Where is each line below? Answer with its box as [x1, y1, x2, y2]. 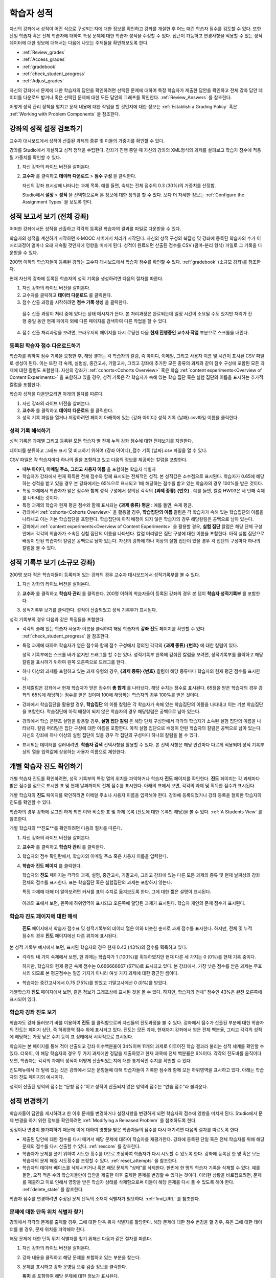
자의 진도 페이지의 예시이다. [9, 1074, 64, 1080]
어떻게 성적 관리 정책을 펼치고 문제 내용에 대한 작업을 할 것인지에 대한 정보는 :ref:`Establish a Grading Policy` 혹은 [9, 104, 238, 110]
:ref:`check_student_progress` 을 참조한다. [22, 633, 110, 639]
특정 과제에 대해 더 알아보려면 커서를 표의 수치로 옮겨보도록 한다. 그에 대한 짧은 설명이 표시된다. [22, 888, 212, 895]
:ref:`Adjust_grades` [22, 78, 64, 84]
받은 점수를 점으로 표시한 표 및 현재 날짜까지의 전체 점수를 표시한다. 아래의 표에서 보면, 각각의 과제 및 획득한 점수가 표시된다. [9, 783, 256, 789]
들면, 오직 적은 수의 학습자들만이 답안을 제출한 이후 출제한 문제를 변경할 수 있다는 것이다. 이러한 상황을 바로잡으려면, [22, 1172, 252, 1178]
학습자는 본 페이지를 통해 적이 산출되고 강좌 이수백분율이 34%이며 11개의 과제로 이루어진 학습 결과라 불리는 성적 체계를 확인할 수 [9, 1043, 264, 1049]
